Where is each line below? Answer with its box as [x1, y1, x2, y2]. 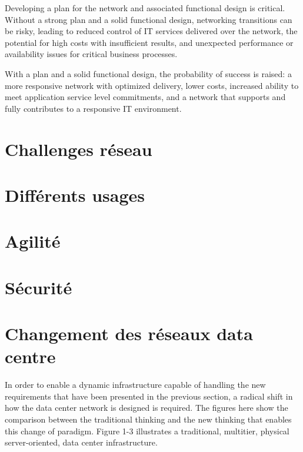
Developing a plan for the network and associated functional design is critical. [5, 2, 285, 14]
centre [5, 344, 56, 368]
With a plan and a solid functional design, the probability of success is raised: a [5, 67, 292, 79]
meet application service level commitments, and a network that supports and [5, 91, 286, 103]
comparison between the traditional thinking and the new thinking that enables [5, 413, 292, 425]
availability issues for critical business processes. [5, 48, 178, 60]
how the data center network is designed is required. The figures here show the [5, 401, 288, 414]
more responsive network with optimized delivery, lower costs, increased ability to [5, 79, 299, 91]
